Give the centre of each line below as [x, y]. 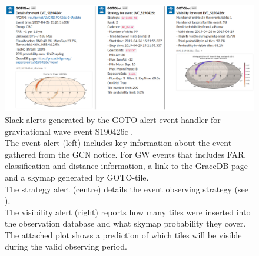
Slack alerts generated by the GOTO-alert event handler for [113, 119]
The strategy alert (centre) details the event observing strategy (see [127, 189]
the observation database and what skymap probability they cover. [125, 223]
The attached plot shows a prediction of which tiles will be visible [123, 235]
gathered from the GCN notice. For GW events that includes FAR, [126, 154]
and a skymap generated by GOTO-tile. [77, 177]
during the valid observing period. [66, 246]
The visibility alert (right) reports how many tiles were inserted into [128, 212]
